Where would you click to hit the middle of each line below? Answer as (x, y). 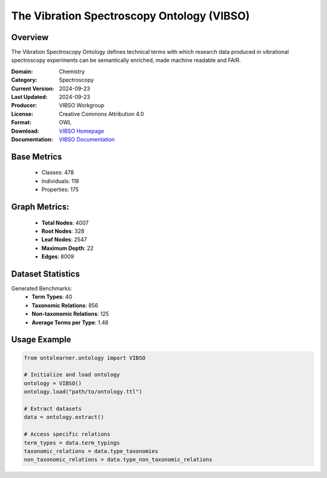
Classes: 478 (58, 172)
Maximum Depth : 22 (68, 248)
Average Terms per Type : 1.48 (70, 322)
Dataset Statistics (45, 274)
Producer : (24, 106)
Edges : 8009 (58, 257)
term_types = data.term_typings (72, 443)
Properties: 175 (60, 190)
